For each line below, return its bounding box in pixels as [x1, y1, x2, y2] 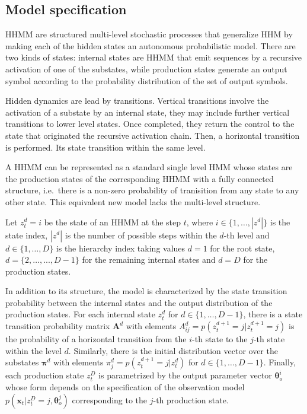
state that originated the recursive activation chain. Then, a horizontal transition [5, 129, 300, 141]
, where [186, 215, 213, 228]
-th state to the [192, 333, 248, 345]
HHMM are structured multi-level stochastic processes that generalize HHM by [5, 28, 293, 40]
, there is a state [243, 308, 303, 320]
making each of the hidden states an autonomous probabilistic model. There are [5, 39, 296, 52]
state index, [5, 228, 48, 241]
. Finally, [263, 356, 296, 368]
